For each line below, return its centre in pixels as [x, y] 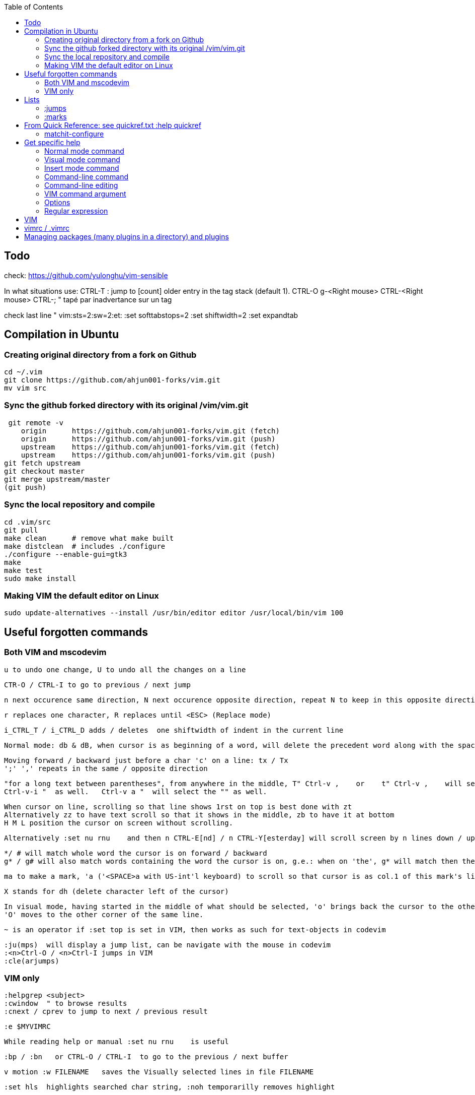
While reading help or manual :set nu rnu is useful [116, 1042]
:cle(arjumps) [32, 961]
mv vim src [25, 388]
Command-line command [87, 177]
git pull [21, 530]
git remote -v [36, 423]
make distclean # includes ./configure [85, 546]
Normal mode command [84, 151]
